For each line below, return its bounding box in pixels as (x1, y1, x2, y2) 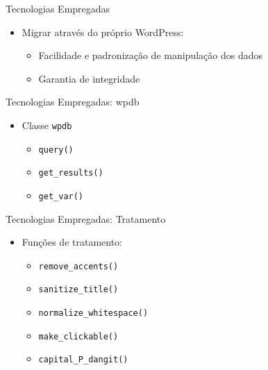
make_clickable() (38, 331, 119, 342)
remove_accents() (38, 261, 119, 271)
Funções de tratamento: (22, 235, 122, 249)
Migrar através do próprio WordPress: (22, 24, 184, 39)
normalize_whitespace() (38, 308, 149, 319)
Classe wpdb (22, 117, 72, 132)
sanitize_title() (38, 285, 119, 295)
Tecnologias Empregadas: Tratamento (6, 211, 166, 226)
